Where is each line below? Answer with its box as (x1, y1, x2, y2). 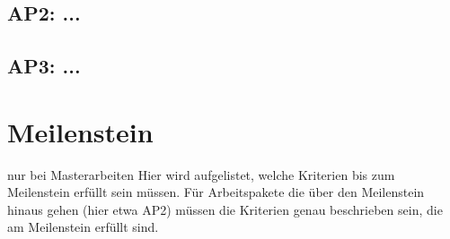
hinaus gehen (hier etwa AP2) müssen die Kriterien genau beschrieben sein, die (7, 200, 443, 218)
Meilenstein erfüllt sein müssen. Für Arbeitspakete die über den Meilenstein (7, 183, 425, 201)
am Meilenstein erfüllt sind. (7, 218, 159, 236)
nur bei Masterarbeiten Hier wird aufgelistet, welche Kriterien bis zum (7, 165, 395, 184)
